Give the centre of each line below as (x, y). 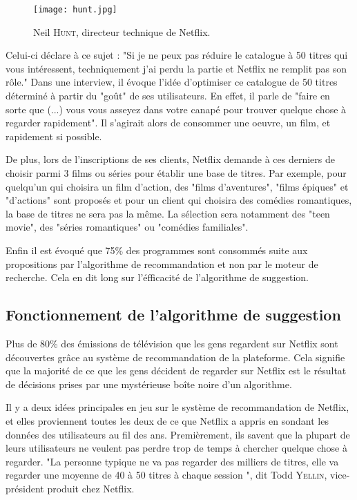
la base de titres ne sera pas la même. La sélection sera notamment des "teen (168, 213)
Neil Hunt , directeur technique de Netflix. (122, 31)
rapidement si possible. (54, 136)
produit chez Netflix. (91, 488)
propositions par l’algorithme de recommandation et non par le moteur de (162, 263)
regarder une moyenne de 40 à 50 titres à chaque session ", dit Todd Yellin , (166, 475)
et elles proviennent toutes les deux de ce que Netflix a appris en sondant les (167, 420)
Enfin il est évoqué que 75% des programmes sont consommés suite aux (157, 250)
